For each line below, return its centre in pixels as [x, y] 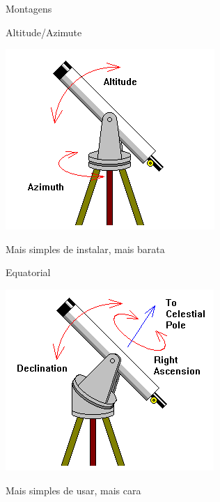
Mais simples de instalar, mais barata [85, 249]
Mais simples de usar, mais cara [73, 490]
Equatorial [28, 272]
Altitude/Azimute [44, 32]
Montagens [29, 8]
